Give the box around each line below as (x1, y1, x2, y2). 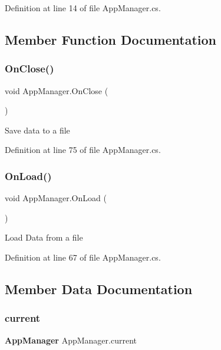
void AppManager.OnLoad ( (5, 192, 107, 204)
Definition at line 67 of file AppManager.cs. (5, 251, 161, 263)
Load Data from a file (5, 231, 83, 244)
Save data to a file (5, 124, 70, 136)
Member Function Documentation (5, 30, 217, 48)
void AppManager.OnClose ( (5, 84, 108, 96)
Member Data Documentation (5, 279, 193, 298)
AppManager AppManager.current (5, 334, 137, 346)
